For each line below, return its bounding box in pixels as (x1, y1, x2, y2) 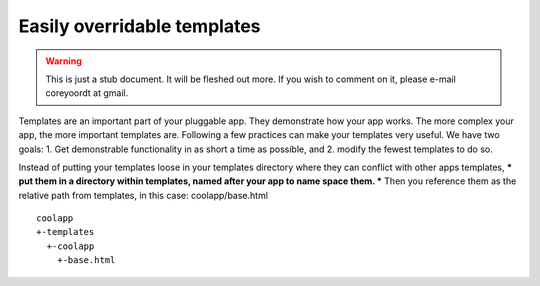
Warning (45, 55, 82, 67)
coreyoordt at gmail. (45, 87, 129, 99)
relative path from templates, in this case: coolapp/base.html (18, 189, 269, 201)
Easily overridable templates (18, 15, 261, 37)
